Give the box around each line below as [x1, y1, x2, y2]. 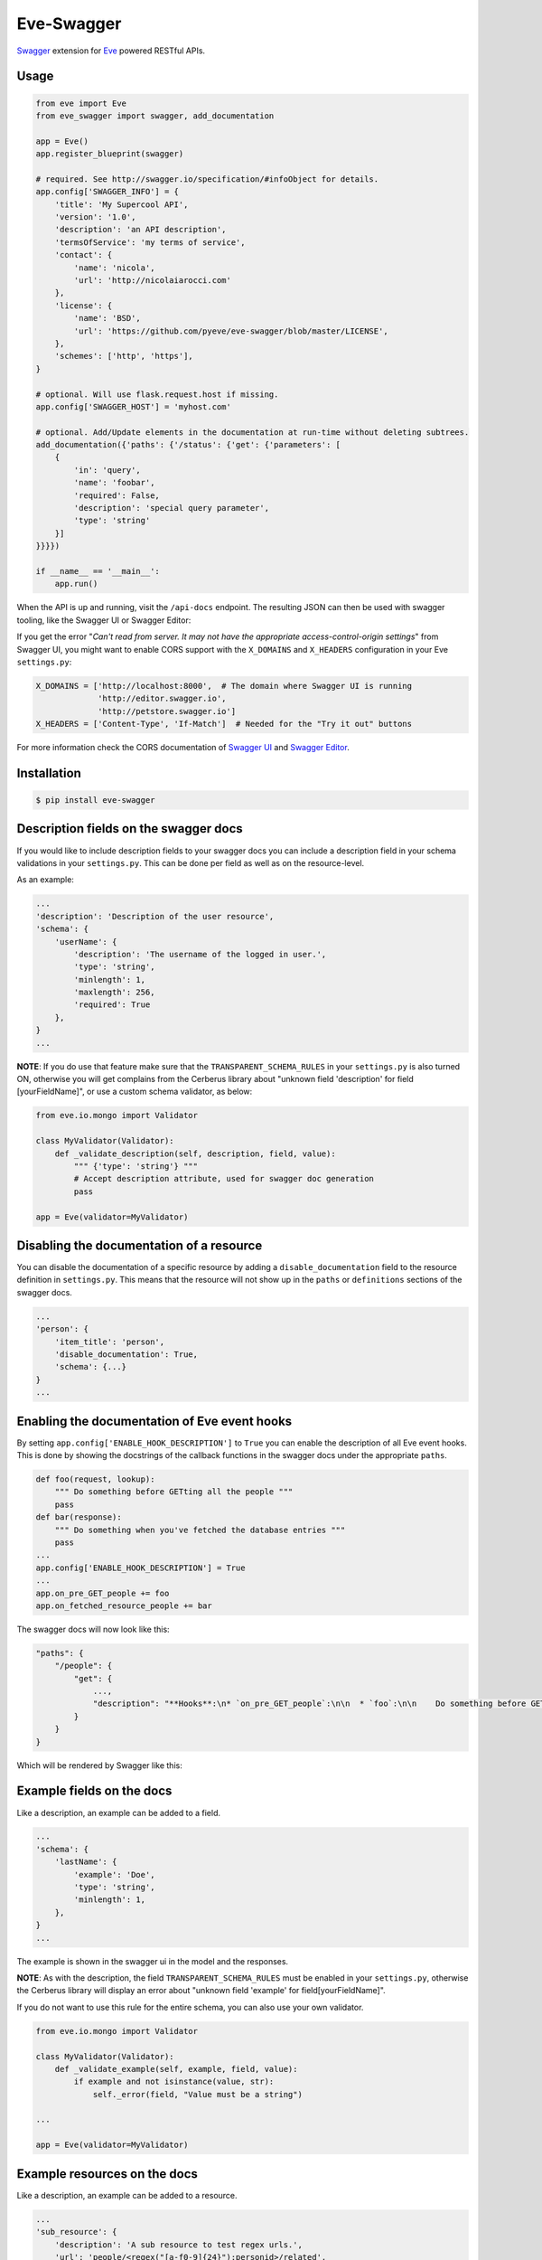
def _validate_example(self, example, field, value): [54, 2064, 298, 2074]
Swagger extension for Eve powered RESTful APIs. [16, 45, 206, 56]
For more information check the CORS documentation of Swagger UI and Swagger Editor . [16, 742, 350, 753]
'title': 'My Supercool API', [54, 199, 189, 210]
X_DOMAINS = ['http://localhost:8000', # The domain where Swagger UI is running [35, 681, 413, 691]
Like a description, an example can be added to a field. [16, 1807, 221, 1818]
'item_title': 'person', [54, 1336, 165, 1347]
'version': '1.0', [54, 212, 136, 222]
